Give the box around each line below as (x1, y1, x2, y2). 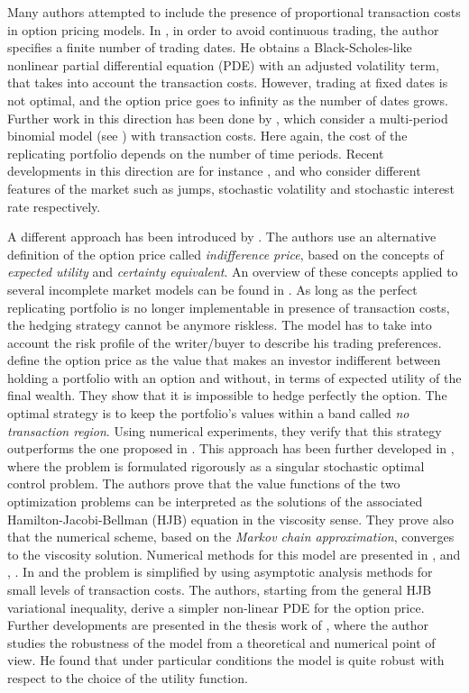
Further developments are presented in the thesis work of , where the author (7, 615, 429, 634)
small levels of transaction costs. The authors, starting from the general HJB (7, 580, 432, 598)
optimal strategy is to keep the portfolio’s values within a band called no (7, 404, 409, 423)
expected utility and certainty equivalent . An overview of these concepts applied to (7, 262, 458, 281)
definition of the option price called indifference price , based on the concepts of (7, 244, 444, 263)
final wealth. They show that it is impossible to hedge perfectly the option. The (7, 386, 447, 405)
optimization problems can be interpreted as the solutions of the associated (7, 492, 423, 511)
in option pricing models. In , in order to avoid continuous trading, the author (7, 20, 439, 39)
